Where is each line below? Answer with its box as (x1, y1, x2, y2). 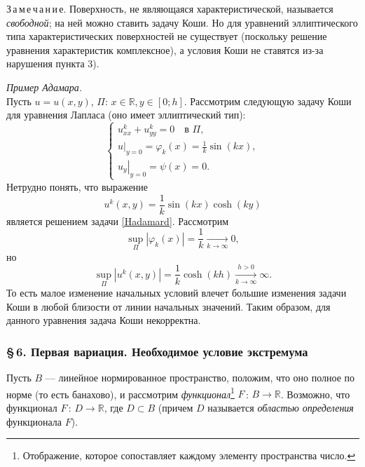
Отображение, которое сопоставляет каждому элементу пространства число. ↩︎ (22, 448, 356, 463)
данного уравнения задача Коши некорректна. (6, 313, 201, 327)
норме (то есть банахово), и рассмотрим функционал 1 (6, 384, 235, 401)
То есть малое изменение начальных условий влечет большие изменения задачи (6, 285, 347, 300)
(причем (158, 400, 193, 415)
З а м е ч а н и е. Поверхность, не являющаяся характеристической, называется (6, 1, 333, 15)
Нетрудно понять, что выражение (6, 179, 149, 194)
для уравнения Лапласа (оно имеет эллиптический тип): (6, 107, 246, 122)
